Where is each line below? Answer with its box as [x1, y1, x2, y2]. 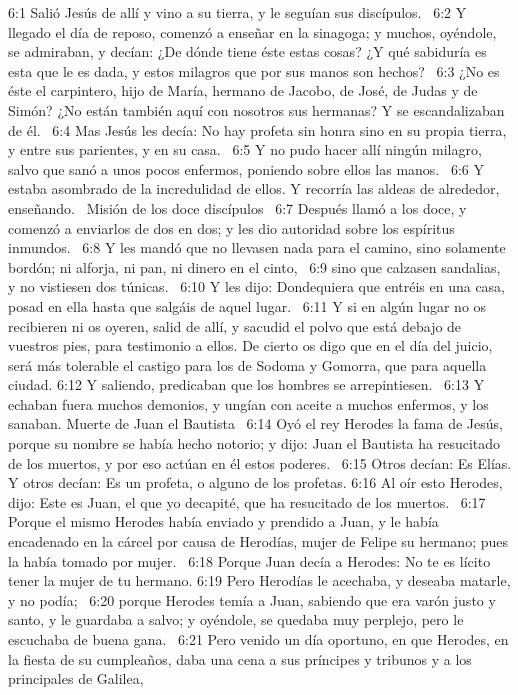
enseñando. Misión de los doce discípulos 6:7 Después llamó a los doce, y [8, 197, 467, 218]
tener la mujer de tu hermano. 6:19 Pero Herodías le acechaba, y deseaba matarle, [8, 570, 511, 591]
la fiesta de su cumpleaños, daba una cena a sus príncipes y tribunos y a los [8, 648, 472, 669]
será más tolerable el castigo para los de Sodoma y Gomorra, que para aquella [8, 354, 487, 375]
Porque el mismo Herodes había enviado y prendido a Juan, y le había [8, 511, 439, 532]
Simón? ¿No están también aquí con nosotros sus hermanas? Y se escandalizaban [8, 99, 505, 120]
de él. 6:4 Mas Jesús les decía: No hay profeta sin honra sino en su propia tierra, [8, 119, 507, 140]
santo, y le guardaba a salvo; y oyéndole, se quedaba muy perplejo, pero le [8, 609, 464, 630]
